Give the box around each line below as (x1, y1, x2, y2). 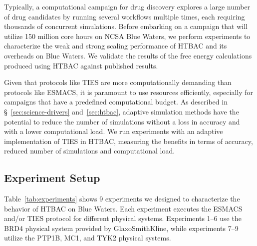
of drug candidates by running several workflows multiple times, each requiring (4, 11, 245, 21)
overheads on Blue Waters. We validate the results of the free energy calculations (4, 50, 252, 60)
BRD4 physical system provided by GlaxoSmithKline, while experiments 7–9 (4, 222, 239, 233)
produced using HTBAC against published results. (4, 60, 158, 70)
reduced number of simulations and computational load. (4, 145, 175, 156)
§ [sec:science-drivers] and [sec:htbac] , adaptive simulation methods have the (4, 106, 239, 116)
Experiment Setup (4, 170, 100, 185)
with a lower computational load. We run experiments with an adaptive (4, 126, 223, 136)
